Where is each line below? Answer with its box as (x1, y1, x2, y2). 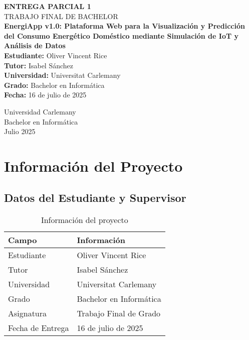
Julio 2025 (4, 126, 36, 137)
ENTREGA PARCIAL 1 (4, 1, 91, 11)
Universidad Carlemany (4, 106, 76, 117)
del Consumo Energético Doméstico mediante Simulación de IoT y (4, 30, 239, 41)
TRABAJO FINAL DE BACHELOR (4, 11, 118, 21)
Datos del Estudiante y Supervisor (4, 190, 186, 205)
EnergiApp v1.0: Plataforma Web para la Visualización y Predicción (4, 21, 245, 31)
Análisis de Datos (4, 40, 66, 51)
